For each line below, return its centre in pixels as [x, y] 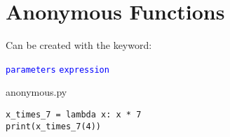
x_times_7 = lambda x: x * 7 [74, 114]
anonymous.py [36, 92]
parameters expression [57, 70]
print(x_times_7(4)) [54, 126]
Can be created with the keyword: [79, 45]
